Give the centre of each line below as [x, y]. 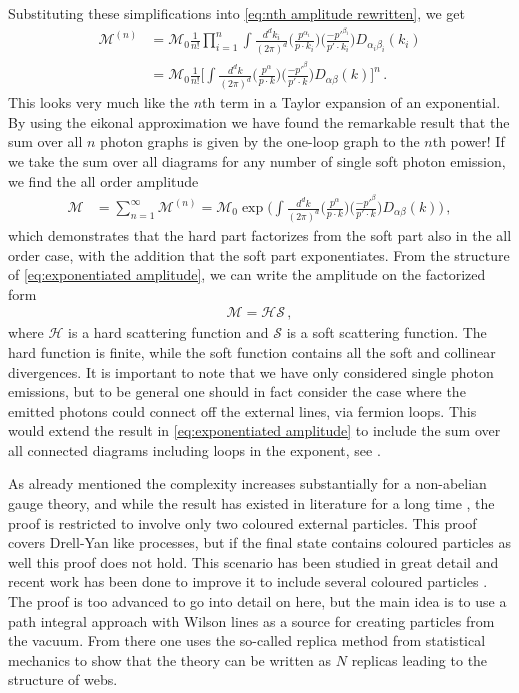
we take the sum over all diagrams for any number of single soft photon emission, [257, 160]
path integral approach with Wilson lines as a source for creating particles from [251, 620]
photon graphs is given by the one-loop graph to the [260, 141]
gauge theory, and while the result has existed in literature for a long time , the [251, 503]
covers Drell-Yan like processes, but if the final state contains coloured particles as [260, 542]
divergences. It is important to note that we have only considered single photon [251, 371]
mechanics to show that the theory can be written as [170, 659]
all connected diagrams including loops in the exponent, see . [194, 449]
